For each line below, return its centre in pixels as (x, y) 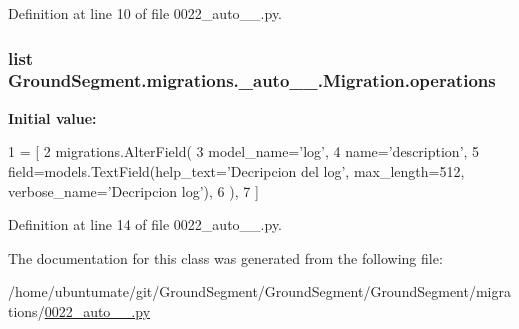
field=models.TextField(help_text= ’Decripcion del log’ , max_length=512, (236, 170)
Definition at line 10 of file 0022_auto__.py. (145, 13)
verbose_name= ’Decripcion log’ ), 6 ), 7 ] (133, 190)
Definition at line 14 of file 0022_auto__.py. (145, 224)
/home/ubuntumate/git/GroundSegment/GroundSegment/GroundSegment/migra (259, 291)
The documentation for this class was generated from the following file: (225, 257)
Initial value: (52, 117)
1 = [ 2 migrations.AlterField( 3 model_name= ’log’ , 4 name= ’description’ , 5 (244, 151)
